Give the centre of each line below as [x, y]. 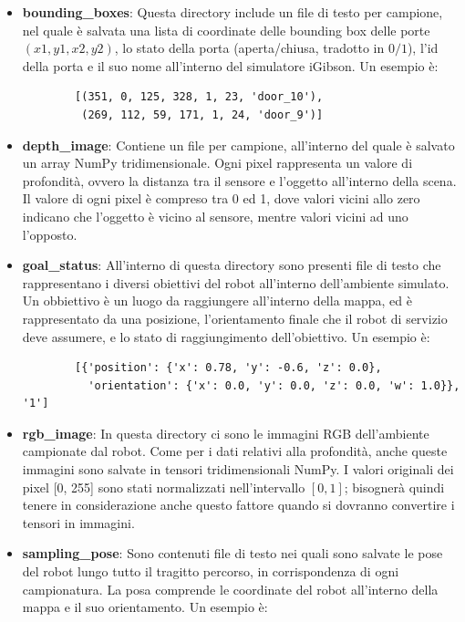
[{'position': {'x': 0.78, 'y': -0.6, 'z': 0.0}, [228, 368]
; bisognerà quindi [394, 487]
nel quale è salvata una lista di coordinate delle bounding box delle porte [226, 30]
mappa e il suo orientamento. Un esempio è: [145, 607]
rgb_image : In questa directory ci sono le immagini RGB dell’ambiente [226, 433]
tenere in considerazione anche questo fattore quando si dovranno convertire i [238, 505]
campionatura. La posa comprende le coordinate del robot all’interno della [230, 589]
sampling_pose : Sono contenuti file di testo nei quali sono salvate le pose [232, 553]
